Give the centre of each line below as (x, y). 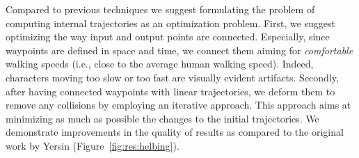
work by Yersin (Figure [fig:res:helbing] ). (93, 145)
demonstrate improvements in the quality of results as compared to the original (175, 132)
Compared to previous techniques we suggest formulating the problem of (160, 9)
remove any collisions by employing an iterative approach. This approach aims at (178, 105)
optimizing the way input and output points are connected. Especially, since (168, 37)
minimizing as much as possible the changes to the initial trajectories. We (162, 118)
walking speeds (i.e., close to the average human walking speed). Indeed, (160, 64)
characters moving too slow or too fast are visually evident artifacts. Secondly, (172, 77)
